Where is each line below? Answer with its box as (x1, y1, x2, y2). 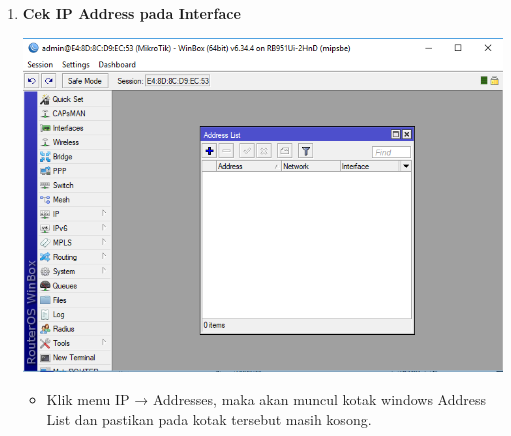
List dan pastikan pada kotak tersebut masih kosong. (46, 408, 372, 429)
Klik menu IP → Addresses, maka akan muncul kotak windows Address (46, 389, 486, 410)
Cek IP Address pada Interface (22, 3, 241, 23)
